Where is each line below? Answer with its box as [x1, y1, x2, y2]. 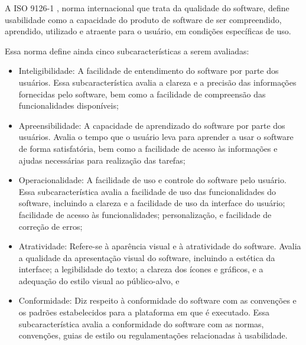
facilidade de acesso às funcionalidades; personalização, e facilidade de [18, 208, 272, 220]
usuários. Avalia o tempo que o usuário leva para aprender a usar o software [18, 131, 294, 143]
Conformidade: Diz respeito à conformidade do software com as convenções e [18, 294, 297, 307]
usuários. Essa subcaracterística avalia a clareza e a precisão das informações [18, 76, 297, 88]
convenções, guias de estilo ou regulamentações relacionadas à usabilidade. [18, 329, 288, 341]
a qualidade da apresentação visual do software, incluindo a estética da [18, 251, 275, 263]
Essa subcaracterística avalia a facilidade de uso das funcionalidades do [18, 185, 276, 197]
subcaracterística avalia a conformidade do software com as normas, [18, 317, 264, 330]
